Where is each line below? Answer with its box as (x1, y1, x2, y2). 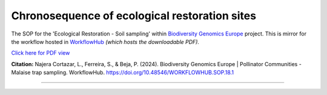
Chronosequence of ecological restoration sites (11, 9, 257, 22)
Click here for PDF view (11, 49, 70, 57)
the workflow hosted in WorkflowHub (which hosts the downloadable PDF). (11, 38, 200, 45)
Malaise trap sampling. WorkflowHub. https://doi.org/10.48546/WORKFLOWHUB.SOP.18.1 (11, 69, 234, 76)
